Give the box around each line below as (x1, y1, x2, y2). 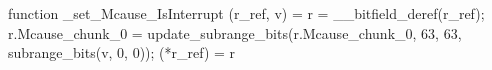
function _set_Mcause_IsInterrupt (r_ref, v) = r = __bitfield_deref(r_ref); (8, 3, 485, 23)
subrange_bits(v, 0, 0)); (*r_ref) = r (8, 42, 236, 63)
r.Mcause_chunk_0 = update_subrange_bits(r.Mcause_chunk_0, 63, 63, (8, 22, 462, 43)
